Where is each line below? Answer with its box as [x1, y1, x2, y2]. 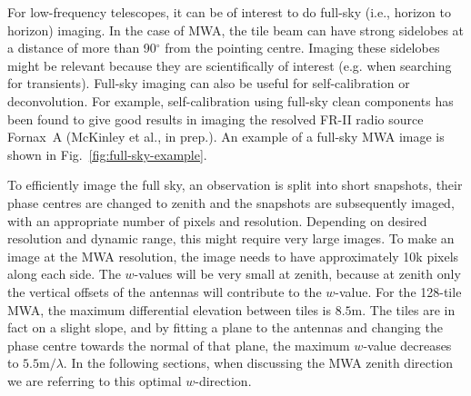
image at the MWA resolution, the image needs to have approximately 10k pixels [7, 246, 459, 265]
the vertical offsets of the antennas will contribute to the [7, 282, 322, 301]
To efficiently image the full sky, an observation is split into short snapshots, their [7, 175, 463, 194]
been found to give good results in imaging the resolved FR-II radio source [7, 109, 424, 128]
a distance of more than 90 [7, 38, 156, 57]
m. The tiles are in [351, 300, 456, 319]
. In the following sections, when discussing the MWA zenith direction [63, 353, 454, 372]
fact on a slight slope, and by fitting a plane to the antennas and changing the [7, 318, 443, 337]
